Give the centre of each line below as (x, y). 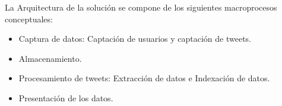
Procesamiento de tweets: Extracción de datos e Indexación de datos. (144, 78)
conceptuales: (29, 19)
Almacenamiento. (50, 58)
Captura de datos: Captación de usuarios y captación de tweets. (135, 39)
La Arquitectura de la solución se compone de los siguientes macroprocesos (141, 7)
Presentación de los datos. (66, 97)
